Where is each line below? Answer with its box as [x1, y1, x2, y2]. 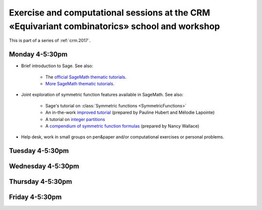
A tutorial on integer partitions [45, 116, 105, 122]
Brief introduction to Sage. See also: [21, 63, 93, 69]
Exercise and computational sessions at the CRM [9, 7, 211, 18]
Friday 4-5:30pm [9, 193, 62, 201]
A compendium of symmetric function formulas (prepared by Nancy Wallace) [45, 123, 199, 129]
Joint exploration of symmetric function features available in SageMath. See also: [21, 92, 184, 98]
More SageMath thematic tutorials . [45, 81, 115, 87]
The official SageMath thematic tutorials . [45, 74, 127, 80]
